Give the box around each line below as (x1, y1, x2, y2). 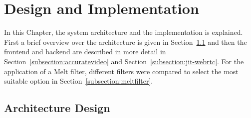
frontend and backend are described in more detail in (4, 46, 166, 57)
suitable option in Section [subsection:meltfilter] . (4, 76, 153, 86)
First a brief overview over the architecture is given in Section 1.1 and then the (4, 36, 247, 47)
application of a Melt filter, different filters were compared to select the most (4, 66, 239, 76)
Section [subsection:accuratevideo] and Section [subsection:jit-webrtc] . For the (4, 56, 244, 66)
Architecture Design (4, 100, 110, 116)
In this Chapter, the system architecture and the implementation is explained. (4, 27, 243, 37)
